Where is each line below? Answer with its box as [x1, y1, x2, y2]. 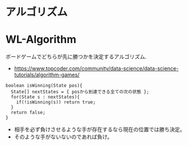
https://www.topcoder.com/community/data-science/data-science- [14, 65, 179, 72]
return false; [11, 110, 46, 116]
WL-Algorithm [5, 33, 76, 46]
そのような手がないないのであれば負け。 [14, 134, 113, 141]
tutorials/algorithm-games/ [14, 72, 80, 79]
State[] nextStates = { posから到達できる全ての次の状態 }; [11, 89, 150, 95]
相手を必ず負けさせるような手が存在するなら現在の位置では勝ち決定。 [14, 126, 186, 133]
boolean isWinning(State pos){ [5, 83, 83, 89]
